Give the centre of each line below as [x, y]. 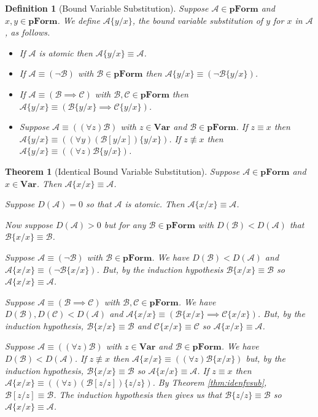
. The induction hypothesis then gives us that [138, 394]
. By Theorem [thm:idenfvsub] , [210, 382]
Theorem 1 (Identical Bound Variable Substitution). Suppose [122, 171]
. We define [79, 20]
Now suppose [29, 224]
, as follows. [28, 32]
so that [99, 204]
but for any [125, 224]
